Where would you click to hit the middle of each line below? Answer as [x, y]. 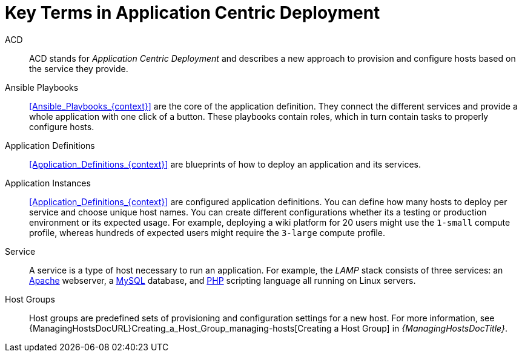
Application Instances [48, 183]
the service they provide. [79, 68]
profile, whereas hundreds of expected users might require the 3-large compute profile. [207, 232]
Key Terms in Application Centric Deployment [193, 13]
